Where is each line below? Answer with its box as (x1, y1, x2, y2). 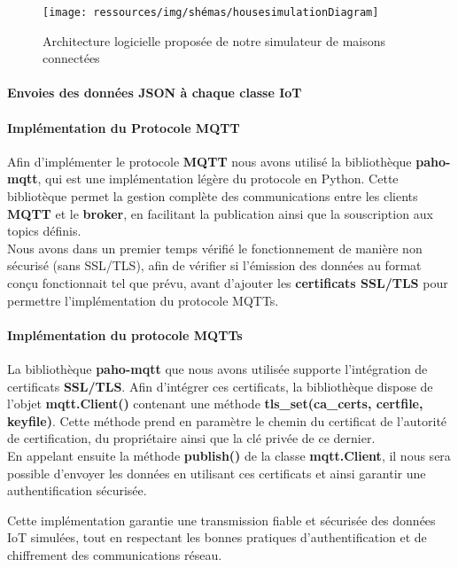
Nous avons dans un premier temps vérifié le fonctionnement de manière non (7, 238, 423, 257)
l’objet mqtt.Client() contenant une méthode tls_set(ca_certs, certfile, (7, 394, 423, 413)
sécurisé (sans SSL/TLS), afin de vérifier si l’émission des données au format (7, 256, 422, 275)
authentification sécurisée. (7, 481, 147, 500)
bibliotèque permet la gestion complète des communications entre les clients (7, 187, 418, 206)
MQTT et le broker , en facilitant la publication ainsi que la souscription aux (7, 204, 433, 222)
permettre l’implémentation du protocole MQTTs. (7, 291, 279, 309)
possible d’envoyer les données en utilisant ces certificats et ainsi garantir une (7, 463, 426, 482)
